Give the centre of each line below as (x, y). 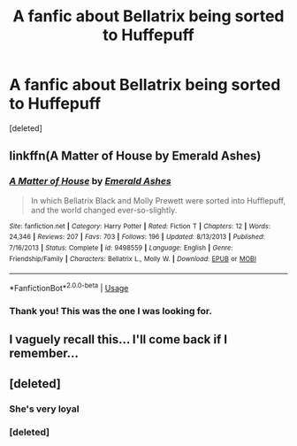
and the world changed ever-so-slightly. (104, 210)
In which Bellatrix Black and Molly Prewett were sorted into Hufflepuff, (158, 200)
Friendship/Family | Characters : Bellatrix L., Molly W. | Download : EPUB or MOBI (133, 258)
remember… (44, 354)
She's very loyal (44, 409)
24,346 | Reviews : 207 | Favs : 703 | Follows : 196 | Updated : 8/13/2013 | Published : (137, 237)
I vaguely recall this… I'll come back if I (118, 339)
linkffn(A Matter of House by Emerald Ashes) (135, 156)
